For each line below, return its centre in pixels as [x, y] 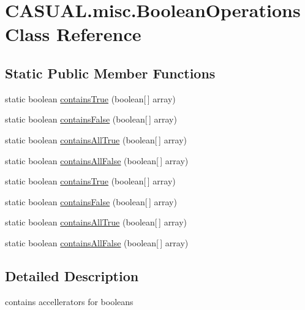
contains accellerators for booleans [69, 301]
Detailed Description [72, 275]
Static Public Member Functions [110, 73]
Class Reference [73, 34]
